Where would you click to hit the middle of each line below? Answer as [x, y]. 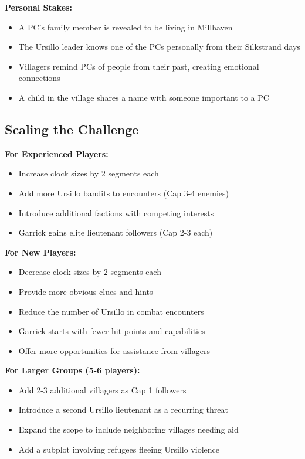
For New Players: [40, 252]
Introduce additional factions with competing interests [116, 212]
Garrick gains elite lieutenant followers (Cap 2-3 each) [116, 232]
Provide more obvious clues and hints [86, 291]
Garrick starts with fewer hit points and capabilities [112, 331]
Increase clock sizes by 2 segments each [89, 173]
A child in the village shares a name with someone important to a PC [144, 97]
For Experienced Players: [57, 153]
